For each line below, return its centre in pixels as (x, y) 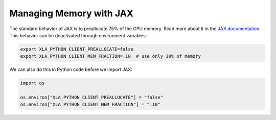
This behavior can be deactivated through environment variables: (78, 35)
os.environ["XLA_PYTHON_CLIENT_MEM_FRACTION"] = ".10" (90, 104)
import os (32, 83)
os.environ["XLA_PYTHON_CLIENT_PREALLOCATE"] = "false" (92, 98)
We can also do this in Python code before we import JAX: (71, 69)
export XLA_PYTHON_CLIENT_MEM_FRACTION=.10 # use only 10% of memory (111, 56)
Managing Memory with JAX (72, 13)
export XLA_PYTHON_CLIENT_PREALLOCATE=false (77, 49)
